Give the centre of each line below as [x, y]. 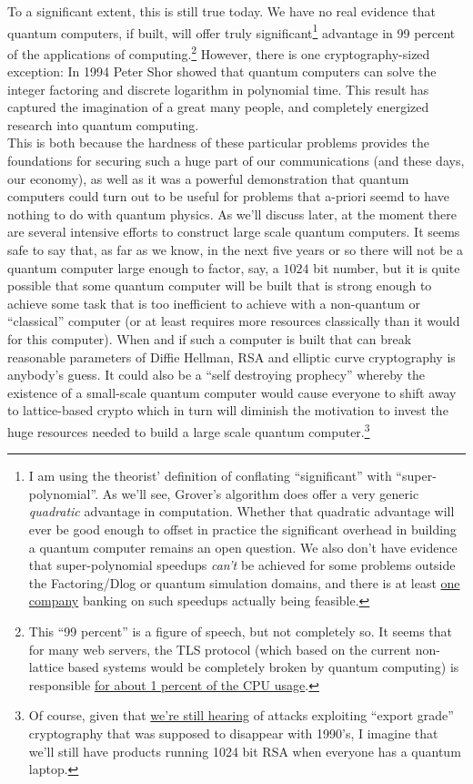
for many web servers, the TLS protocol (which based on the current [220, 649]
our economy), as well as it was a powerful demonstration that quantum [208, 178]
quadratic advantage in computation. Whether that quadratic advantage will [242, 511]
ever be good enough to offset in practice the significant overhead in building [242, 529]
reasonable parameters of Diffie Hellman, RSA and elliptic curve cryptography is [231, 356]
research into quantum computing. [103, 124]
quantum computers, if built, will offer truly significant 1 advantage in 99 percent [231, 31]
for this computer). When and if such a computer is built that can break [210, 339]
